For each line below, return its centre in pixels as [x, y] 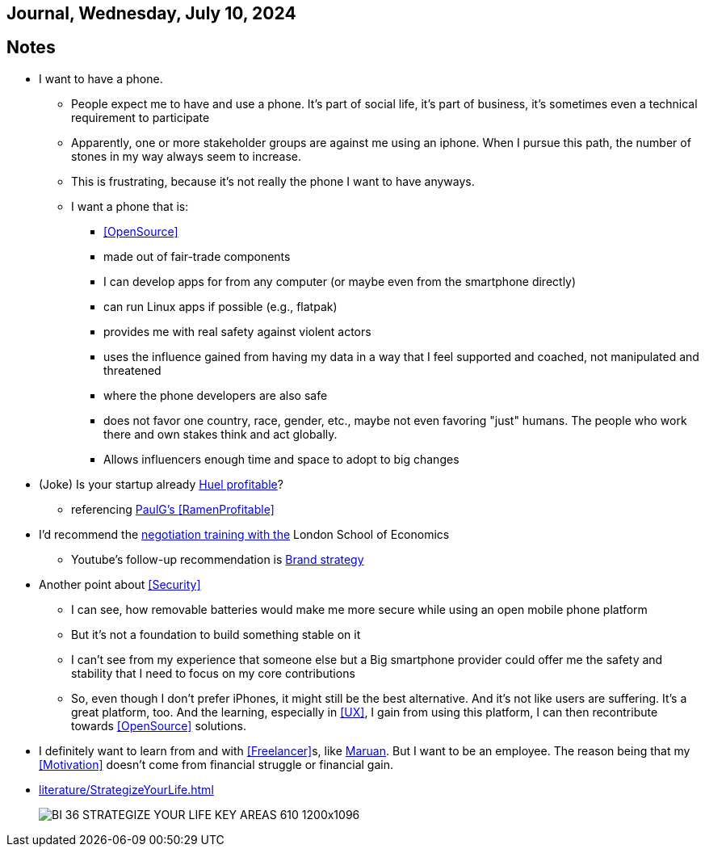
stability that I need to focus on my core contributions [213, 673]
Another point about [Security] [120, 584]
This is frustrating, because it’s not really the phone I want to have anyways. [273, 181]
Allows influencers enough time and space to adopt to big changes [281, 459]
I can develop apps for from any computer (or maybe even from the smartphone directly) [340, 281]
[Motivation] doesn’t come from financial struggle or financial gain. [216, 764]
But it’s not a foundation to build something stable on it [216, 634]
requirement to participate [141, 117]
